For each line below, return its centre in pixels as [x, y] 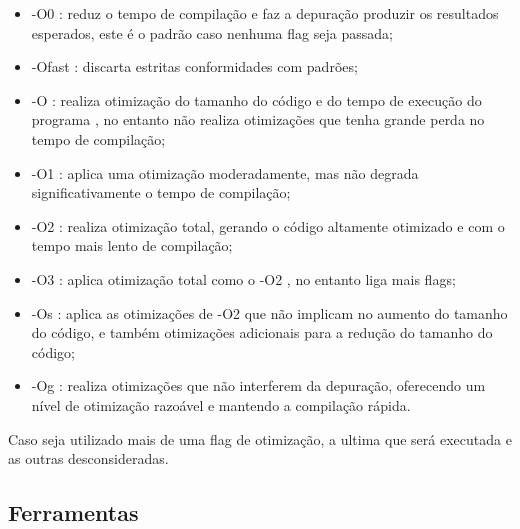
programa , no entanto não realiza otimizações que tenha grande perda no [258, 119]
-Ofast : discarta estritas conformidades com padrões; [194, 66]
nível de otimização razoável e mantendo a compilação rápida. [221, 404]
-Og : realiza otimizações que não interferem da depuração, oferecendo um [258, 385]
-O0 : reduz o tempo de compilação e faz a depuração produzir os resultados [265, 13]
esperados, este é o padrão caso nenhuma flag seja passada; [212, 32]
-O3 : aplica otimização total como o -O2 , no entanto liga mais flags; [243, 278]
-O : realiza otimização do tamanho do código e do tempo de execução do [256, 99]
